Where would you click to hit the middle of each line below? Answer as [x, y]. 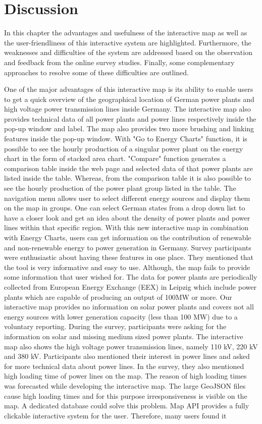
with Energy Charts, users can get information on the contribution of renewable [128, 237]
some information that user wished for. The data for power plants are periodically [131, 277]
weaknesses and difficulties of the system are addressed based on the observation [128, 52]
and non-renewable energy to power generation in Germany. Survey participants [128, 247]
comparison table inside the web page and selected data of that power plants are [128, 168]
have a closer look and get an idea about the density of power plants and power [127, 217]
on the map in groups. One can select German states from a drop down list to [125, 208]
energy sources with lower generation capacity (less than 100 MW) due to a [121, 316]
